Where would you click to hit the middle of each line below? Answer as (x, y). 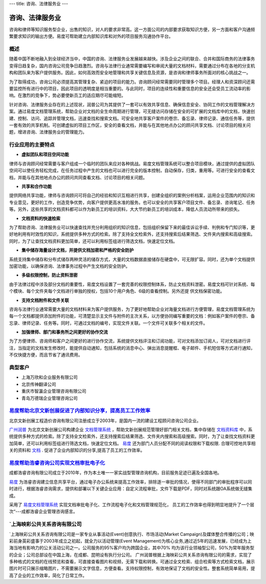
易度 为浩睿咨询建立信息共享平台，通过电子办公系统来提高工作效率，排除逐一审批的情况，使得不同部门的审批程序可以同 (131, 482)
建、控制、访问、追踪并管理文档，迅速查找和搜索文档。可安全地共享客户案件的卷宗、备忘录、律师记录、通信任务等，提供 (132, 118)
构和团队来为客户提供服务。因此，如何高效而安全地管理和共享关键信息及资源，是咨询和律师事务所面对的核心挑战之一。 (130, 73)
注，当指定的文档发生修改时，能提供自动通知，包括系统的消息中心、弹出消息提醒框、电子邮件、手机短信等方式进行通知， (132, 348)
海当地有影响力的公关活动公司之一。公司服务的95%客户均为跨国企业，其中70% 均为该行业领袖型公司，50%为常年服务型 (132, 548)
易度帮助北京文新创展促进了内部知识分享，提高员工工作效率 (80, 411)
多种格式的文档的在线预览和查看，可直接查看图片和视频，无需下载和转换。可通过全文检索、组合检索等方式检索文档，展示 (132, 562)
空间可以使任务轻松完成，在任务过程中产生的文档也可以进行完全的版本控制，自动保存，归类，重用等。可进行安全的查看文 (132, 170)
